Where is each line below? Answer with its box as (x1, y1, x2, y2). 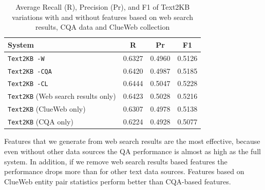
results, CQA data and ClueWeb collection (35, 22, 170, 32)
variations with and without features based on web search (12, 11, 194, 22)
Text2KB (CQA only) (8, 116, 73, 127)
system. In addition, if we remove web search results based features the (4, 156, 228, 166)
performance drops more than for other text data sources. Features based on (4, 166, 244, 177)
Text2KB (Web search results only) (8, 91, 116, 101)
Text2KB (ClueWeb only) (8, 103, 86, 114)
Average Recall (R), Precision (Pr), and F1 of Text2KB (15, 2, 190, 12)
